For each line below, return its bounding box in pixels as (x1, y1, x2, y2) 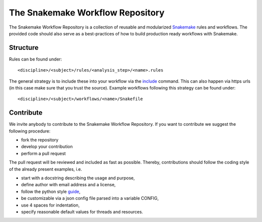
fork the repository (21, 137, 59, 143)
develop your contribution (21, 144, 73, 149)
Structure (9, 44, 39, 52)
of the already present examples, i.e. (9, 166, 82, 172)
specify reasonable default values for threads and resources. (21, 209, 143, 215)
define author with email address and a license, (21, 182, 116, 188)
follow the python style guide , (21, 189, 81, 194)
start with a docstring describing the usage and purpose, (21, 175, 135, 181)
